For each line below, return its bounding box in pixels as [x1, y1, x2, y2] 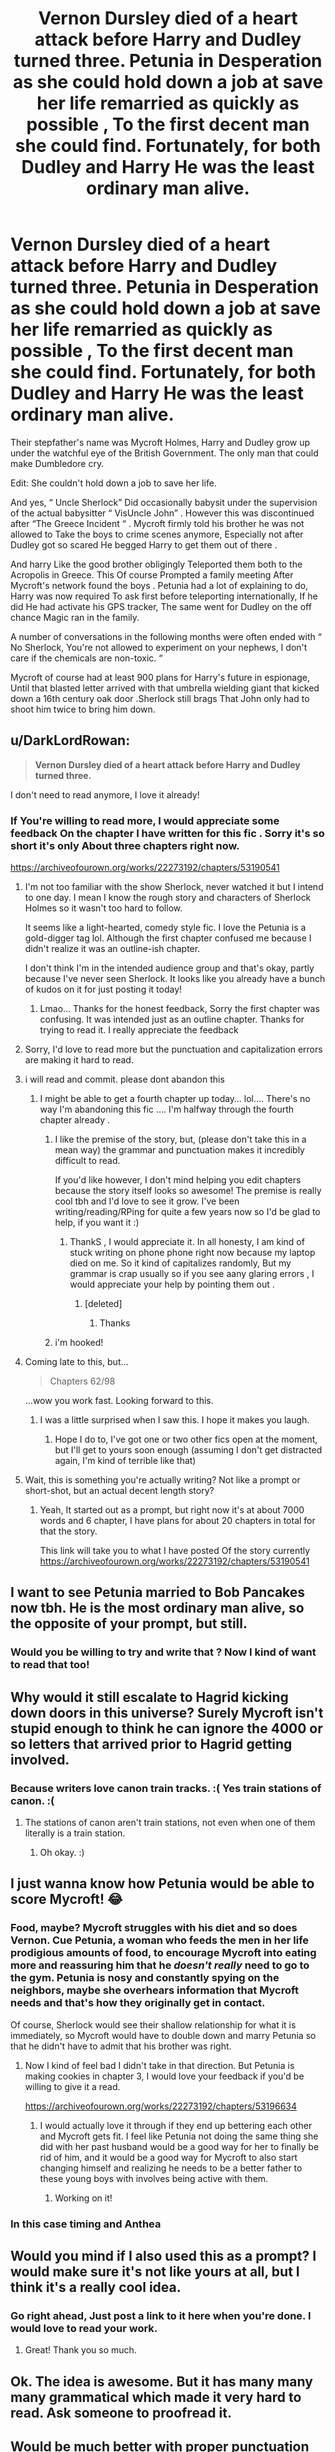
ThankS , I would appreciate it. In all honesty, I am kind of [69, 1236, 305, 1248]
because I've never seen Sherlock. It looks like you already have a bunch [24, 973, 326, 985]
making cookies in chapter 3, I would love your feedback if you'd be [24, 2070, 305, 2082]
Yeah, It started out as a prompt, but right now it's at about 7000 [39, 1504, 305, 1516]
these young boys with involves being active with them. [39, 2172, 269, 2184]
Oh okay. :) [39, 1847, 85, 1859]
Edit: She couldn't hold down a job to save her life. [10, 477, 217, 489]
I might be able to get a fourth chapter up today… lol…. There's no [39, 1093, 311, 1105]
